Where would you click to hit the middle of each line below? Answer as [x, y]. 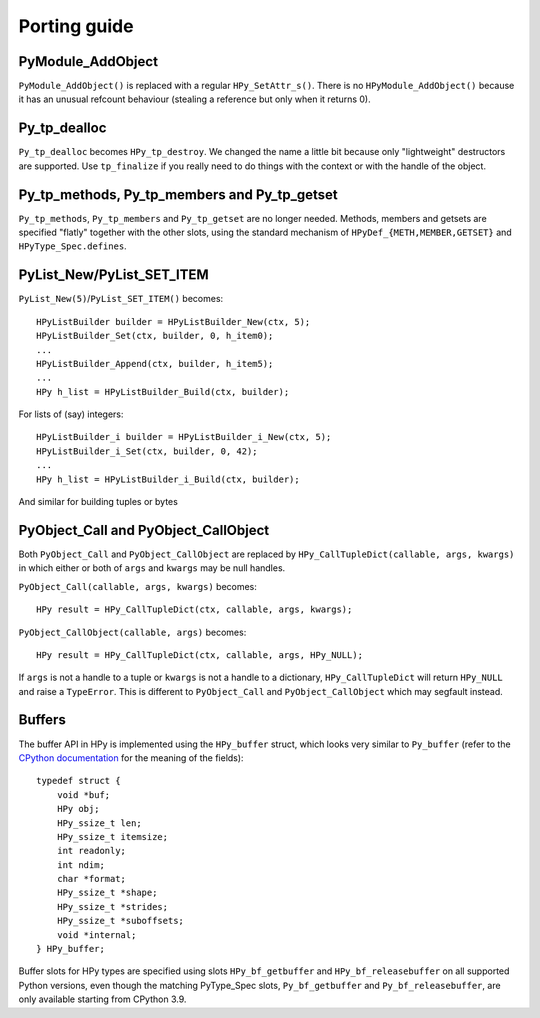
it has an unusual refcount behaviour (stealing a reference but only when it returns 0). [194, 99]
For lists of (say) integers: [71, 414]
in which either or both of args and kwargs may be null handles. [152, 568]
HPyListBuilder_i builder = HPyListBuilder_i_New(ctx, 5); [184, 437]
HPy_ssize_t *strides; [112, 906]
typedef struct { [78, 781]
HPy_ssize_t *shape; [107, 893]
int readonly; [91, 851]
